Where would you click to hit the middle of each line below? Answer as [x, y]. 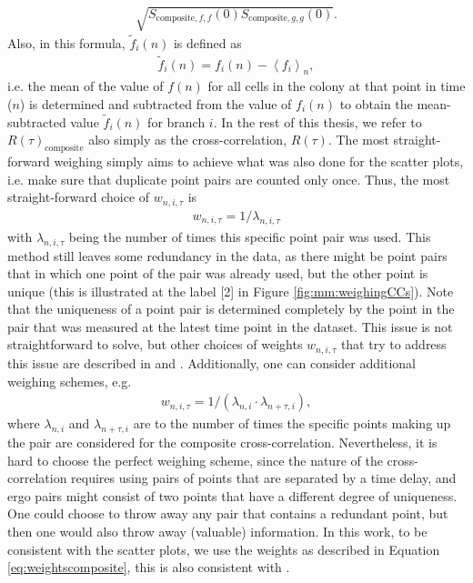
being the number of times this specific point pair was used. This [250, 236]
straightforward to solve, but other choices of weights [155, 344]
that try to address [393, 344]
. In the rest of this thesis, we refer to [317, 121]
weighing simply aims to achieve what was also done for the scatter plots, [259, 161]
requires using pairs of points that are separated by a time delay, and [264, 478]
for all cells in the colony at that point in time [337, 86]
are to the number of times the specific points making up [292, 423]
